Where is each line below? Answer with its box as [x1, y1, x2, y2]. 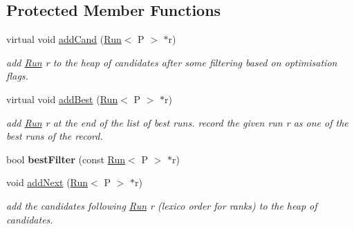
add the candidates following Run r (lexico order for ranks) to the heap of [6, 198, 317, 212]
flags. [6, 68, 28, 83]
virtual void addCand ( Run [6, 32, 122, 46]
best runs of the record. [6, 129, 103, 143]
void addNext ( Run [6, 175, 88, 190]
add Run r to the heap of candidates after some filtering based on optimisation [6, 55, 337, 69]
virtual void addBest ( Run [6, 91, 118, 106]
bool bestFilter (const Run [6, 152, 126, 166]
